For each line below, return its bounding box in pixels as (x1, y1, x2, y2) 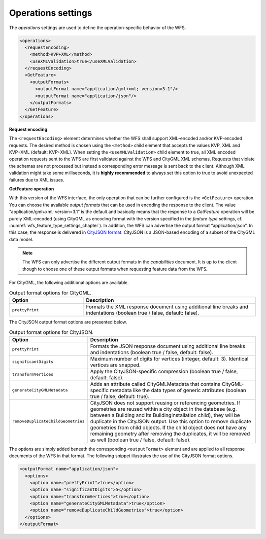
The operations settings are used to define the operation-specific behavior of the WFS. (9, 25, 186, 31)
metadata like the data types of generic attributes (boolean (110, 387, 246, 394)
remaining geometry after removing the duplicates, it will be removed (90, 430, 250, 437)
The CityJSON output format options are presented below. (9, 319, 128, 325)
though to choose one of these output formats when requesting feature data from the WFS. (22, 266, 208, 272)
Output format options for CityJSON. (9, 328, 94, 335)
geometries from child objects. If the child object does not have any (90, 424, 247, 431)
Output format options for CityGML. (9, 289, 92, 296)
